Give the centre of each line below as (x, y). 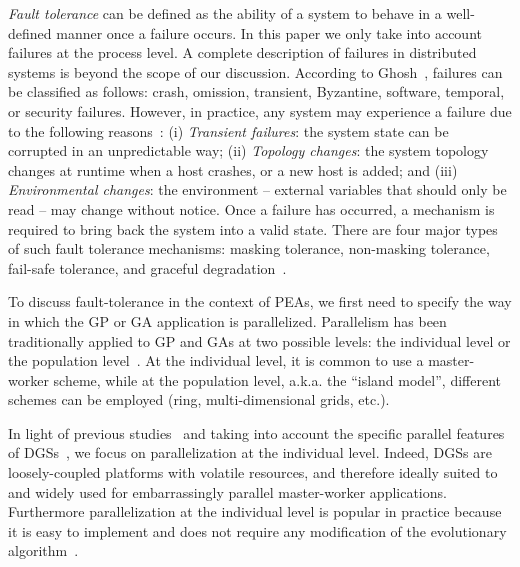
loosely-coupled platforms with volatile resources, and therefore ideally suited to (253, 472)
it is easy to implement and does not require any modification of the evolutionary (257, 530)
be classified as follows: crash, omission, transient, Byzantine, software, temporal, (256, 91)
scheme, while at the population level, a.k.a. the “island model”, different (277, 379)
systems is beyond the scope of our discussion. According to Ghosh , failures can (255, 71)
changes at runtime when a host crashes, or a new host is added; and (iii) (233, 169)
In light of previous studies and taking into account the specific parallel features (256, 432)
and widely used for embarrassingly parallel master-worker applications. (227, 491)
